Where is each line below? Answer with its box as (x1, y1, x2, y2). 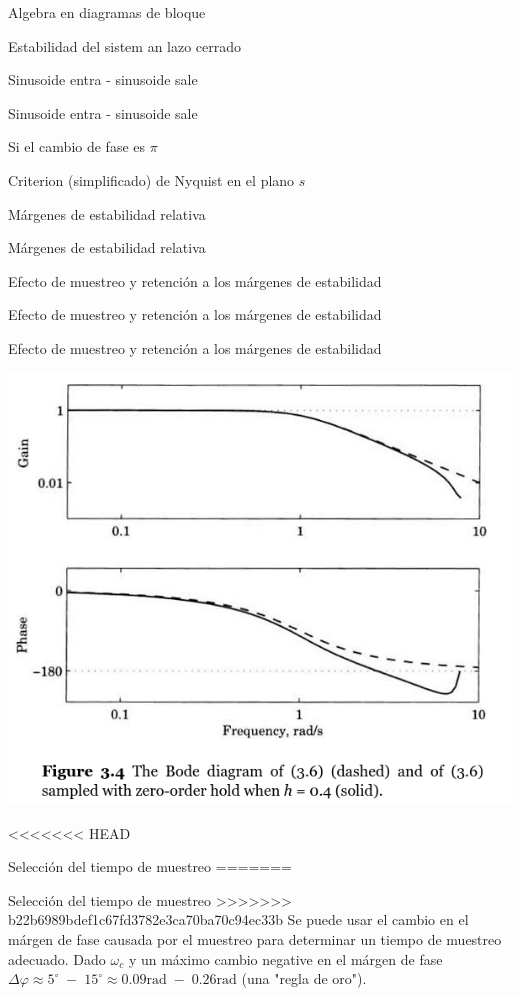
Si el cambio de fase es (8, 136, 146, 157)
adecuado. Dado (8, 948, 106, 969)
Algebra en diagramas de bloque (8, 2, 206, 22)
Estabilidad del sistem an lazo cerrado (8, 35, 242, 56)
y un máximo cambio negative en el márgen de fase (128, 948, 443, 969)
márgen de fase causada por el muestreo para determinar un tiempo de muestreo (8, 928, 502, 949)
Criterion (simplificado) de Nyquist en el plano (8, 169, 295, 190)
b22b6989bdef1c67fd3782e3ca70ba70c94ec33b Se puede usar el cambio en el (8, 909, 469, 930)
